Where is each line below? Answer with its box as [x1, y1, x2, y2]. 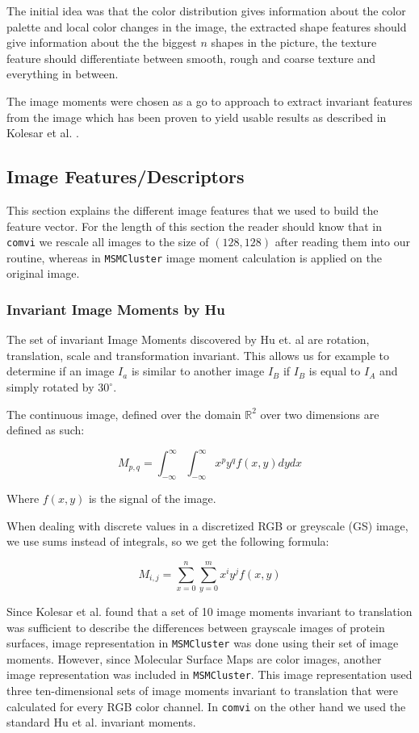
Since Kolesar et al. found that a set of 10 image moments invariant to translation [6, 603, 413, 620]
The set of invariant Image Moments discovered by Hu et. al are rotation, [6, 331, 370, 348]
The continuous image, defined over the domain [6, 405, 241, 422]
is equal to [308, 362, 361, 379]
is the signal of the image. [88, 490, 216, 507]
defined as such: [6, 421, 85, 438]
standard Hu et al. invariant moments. [6, 714, 196, 731]
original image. [6, 265, 80, 282]
